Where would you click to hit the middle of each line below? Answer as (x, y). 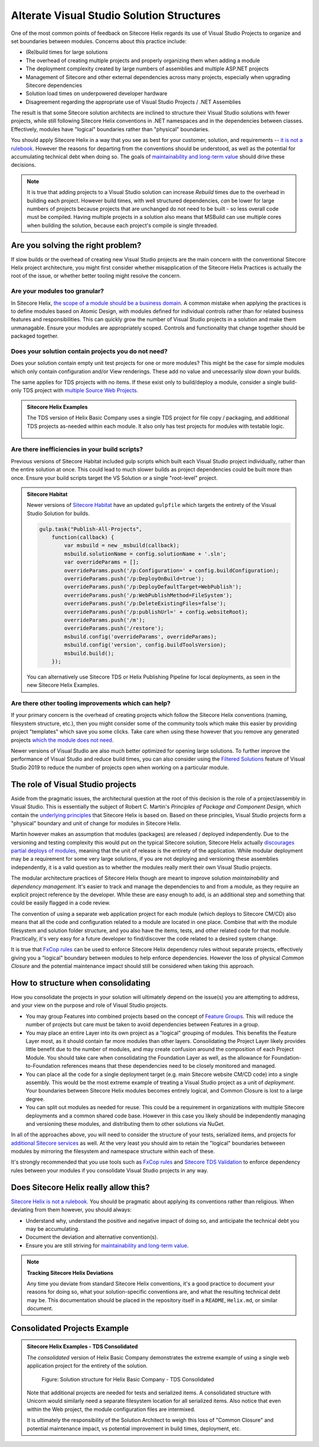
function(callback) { (83, 537)
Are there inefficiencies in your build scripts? (77, 450)
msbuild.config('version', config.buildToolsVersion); (145, 645)
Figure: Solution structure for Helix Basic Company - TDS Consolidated (128, 1379)
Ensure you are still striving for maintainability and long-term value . (107, 1245)
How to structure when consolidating (81, 983)
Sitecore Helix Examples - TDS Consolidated (82, 1346)
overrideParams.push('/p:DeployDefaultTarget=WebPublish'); (153, 587)
